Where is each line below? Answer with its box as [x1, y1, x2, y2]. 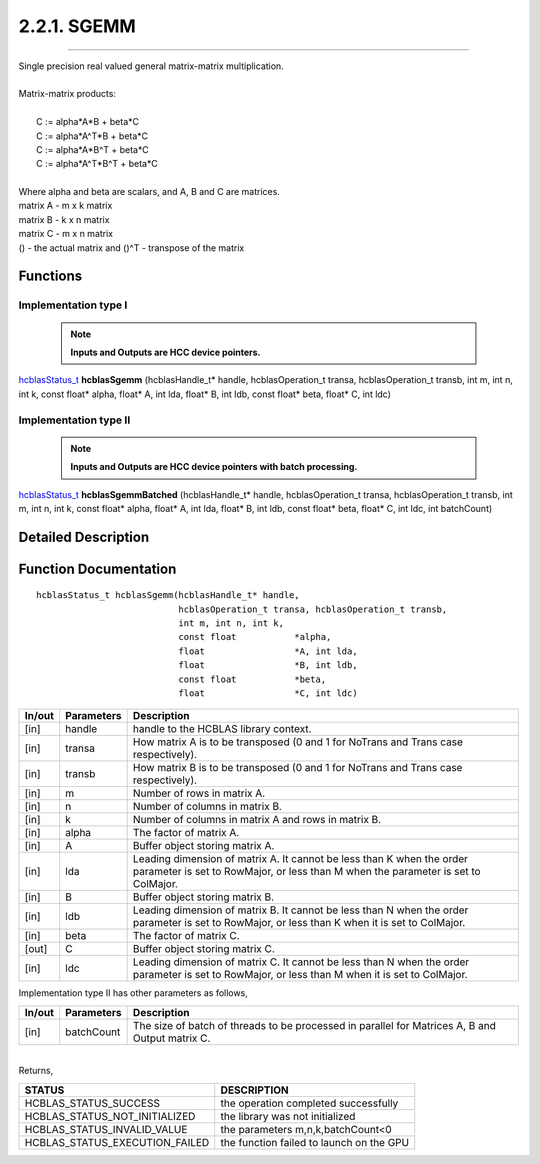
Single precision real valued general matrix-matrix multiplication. [18, 60, 284, 72]
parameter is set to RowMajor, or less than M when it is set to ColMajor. [132, 968, 469, 982]
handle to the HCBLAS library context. [132, 722, 312, 736]
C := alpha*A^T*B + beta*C [36, 130, 149, 142]
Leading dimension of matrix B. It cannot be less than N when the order [132, 903, 469, 917]
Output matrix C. [132, 1031, 211, 1045]
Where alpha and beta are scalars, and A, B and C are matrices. [18, 186, 280, 198]
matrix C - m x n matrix [18, 228, 114, 240]
